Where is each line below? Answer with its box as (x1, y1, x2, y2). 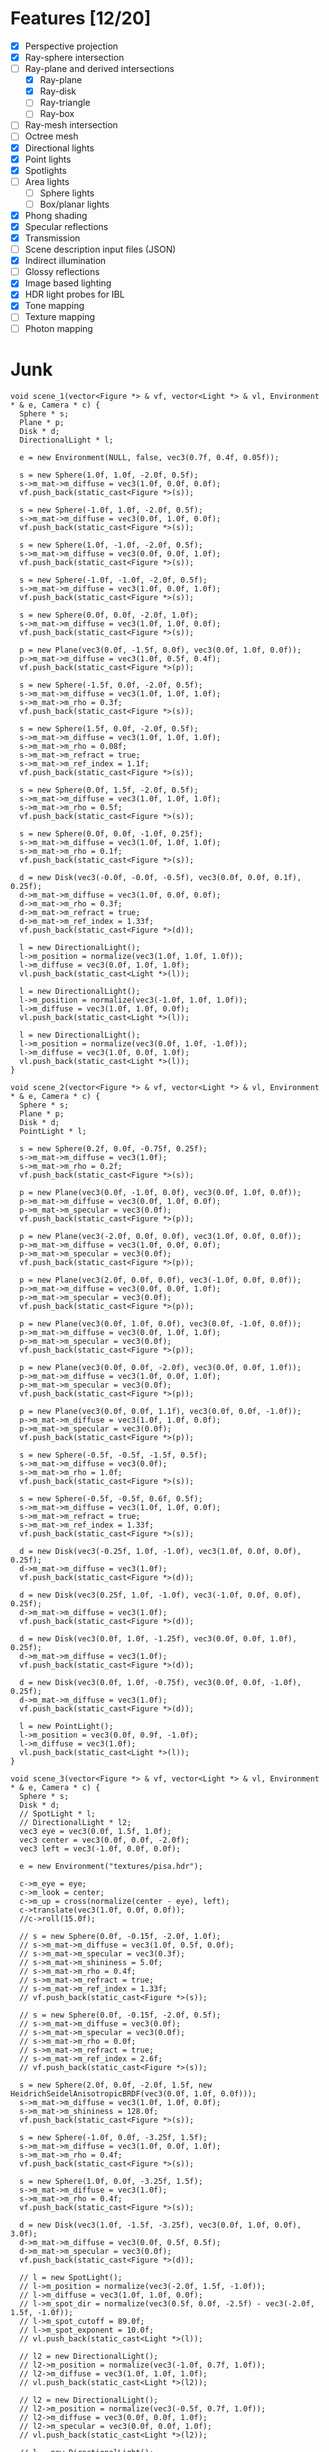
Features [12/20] (10, 7, 152, 30)
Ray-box (39, 108, 75, 120)
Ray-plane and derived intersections (24, 63, 175, 75)
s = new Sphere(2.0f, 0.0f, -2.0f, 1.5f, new (19, 2080, 213, 2090)
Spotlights (24, 164, 67, 176)
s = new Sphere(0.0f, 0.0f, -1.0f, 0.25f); (19, 828, 203, 839)
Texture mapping (24, 311, 96, 323)
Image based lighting (24, 277, 112, 289)
